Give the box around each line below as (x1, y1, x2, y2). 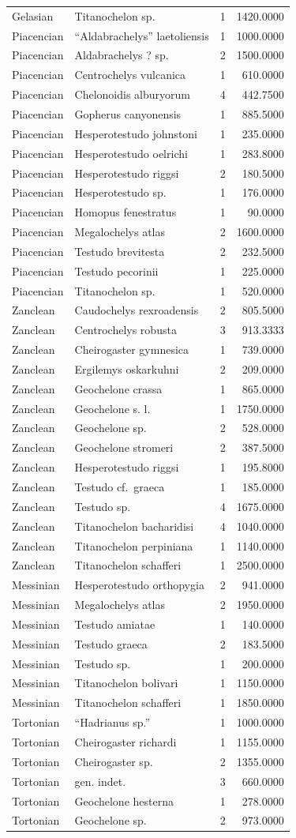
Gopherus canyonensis (74, 105, 182, 122)
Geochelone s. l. (74, 400, 151, 416)
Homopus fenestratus (74, 204, 177, 220)
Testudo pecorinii (74, 262, 159, 279)
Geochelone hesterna (74, 792, 174, 809)
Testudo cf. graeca (74, 479, 165, 494)
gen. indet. (74, 772, 126, 789)
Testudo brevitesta (74, 242, 165, 259)
